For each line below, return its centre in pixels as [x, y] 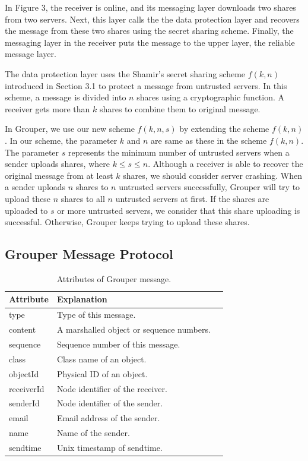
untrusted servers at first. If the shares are [192, 198]
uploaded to [26, 210]
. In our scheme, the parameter [61, 140]
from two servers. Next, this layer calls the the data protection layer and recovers [152, 19]
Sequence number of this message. [118, 344]
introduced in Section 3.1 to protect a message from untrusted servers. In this [146, 85]
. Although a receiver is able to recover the [226, 164]
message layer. [31, 54]
